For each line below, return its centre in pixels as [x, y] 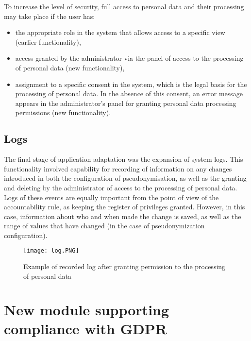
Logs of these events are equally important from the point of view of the [111, 197]
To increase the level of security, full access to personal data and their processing [124, 6]
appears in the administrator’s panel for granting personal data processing [126, 103]
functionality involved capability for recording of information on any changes [118, 168]
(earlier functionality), [48, 42]
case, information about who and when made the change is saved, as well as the [123, 216]
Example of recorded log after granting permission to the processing [125, 266]
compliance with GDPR [85, 328]
